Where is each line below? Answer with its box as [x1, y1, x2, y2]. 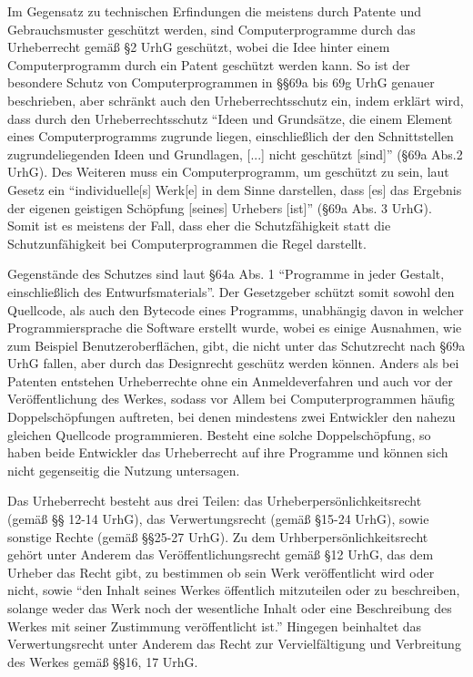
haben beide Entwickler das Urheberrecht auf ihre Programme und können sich [7, 443, 448, 462]
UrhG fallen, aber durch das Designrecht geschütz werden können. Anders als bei [7, 354, 459, 373]
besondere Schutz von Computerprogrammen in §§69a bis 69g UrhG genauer [7, 73, 435, 92]
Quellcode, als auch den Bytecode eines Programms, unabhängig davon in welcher [7, 300, 464, 319]
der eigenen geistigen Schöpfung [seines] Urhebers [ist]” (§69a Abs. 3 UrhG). [7, 198, 432, 217]
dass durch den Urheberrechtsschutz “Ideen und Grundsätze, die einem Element [7, 108, 453, 128]
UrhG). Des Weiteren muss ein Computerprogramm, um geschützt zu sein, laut [7, 162, 449, 181]
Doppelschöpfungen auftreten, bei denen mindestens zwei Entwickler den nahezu [7, 407, 456, 426]
